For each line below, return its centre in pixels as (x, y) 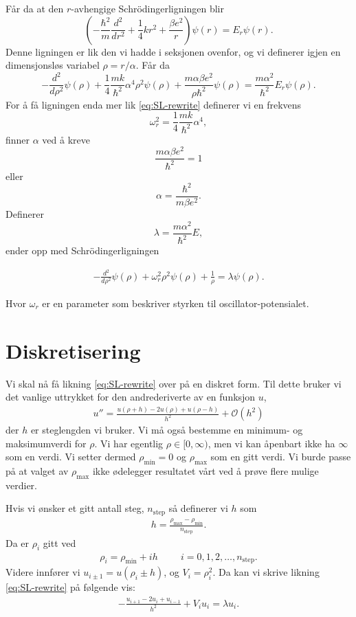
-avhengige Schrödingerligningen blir (147, 8)
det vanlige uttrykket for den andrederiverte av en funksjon (131, 397)
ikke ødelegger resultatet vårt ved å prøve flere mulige (205, 471)
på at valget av (37, 471)
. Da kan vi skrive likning (266, 572)
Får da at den (35, 8)
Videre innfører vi (43, 572)
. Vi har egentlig (129, 443)
